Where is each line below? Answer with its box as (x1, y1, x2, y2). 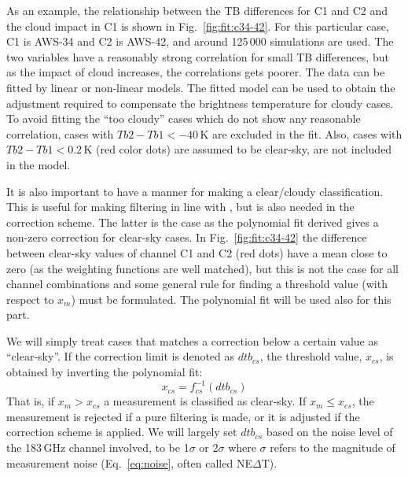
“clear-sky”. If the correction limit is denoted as (6, 348, 235, 364)
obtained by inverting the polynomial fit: (6, 364, 203, 380)
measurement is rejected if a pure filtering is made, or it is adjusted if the (6, 408, 360, 424)
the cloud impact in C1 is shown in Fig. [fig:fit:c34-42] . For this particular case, (6, 17, 389, 34)
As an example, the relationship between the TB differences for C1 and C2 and (6, 2, 388, 18)
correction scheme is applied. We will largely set (6, 423, 237, 440)
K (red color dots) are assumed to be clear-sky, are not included (83, 141, 392, 157)
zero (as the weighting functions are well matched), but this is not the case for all (6, 260, 399, 276)
